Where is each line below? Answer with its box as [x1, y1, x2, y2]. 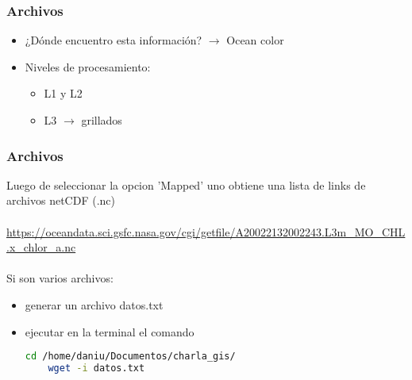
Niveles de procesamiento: [25, 58, 151, 75]
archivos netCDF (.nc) [6, 192, 116, 209]
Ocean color [226, 32, 284, 48]
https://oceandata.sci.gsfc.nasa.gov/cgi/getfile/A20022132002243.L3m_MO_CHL [6, 223, 406, 240]
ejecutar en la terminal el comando [25, 323, 194, 340]
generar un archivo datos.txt [25, 296, 164, 313]
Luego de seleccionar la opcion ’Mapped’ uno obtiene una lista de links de [6, 176, 366, 193]
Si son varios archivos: [6, 270, 114, 286]
